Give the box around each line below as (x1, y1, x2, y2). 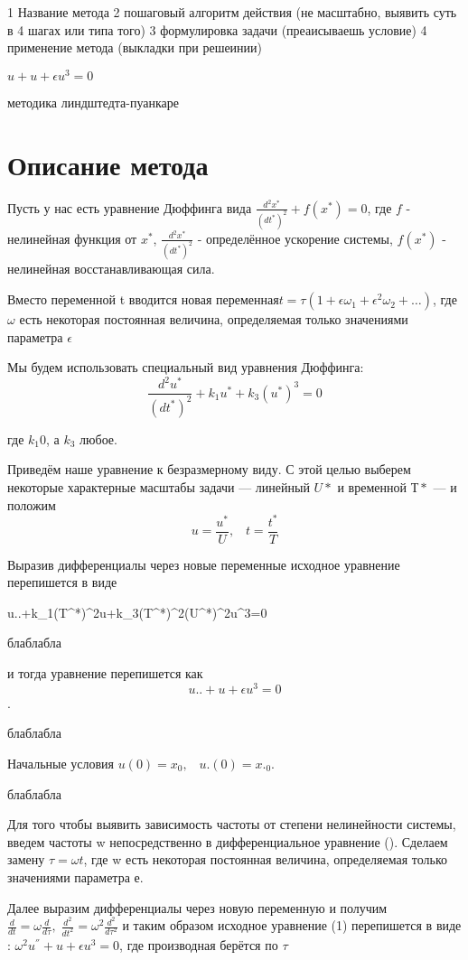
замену (7, 850, 45, 869)
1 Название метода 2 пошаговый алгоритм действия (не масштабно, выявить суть (7, 3, 457, 21)
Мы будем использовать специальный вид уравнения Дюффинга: (7, 358, 364, 377)
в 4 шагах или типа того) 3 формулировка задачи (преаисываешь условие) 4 (7, 20, 427, 39)
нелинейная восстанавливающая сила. (7, 259, 215, 278)
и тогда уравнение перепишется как (7, 664, 203, 683)
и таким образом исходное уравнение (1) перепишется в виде (122, 916, 462, 935)
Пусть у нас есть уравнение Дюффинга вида (7, 198, 252, 217)
